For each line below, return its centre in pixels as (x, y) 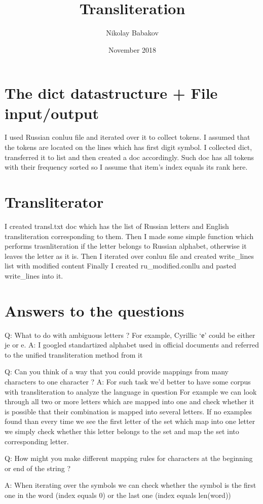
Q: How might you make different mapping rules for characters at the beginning (129, 458)
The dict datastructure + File (111, 93)
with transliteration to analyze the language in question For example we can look (131, 391)
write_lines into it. (34, 275)
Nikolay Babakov (132, 33)
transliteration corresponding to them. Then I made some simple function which (129, 236)
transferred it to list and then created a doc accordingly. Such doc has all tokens (129, 157)
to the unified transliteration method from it (74, 354)
